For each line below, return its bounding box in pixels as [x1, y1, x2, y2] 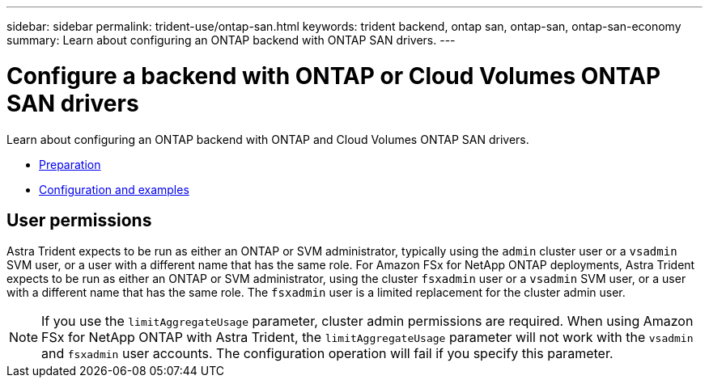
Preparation [39, 157, 101, 171]
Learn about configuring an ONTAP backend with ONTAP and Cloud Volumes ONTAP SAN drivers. [6, 132, 529, 146]
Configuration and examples [39, 182, 189, 196]
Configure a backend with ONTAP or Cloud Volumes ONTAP [6, 61, 661, 90]
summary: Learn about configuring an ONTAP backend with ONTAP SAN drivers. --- [6, 33, 456, 47]
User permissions [6, 209, 152, 230]
